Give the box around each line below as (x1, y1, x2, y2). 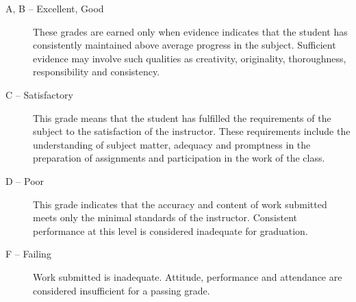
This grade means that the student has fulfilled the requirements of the (33, 110, 331, 125)
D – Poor (5, 173, 44, 188)
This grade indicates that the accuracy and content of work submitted (33, 197, 327, 211)
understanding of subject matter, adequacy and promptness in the (33, 137, 311, 151)
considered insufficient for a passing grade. (33, 283, 210, 297)
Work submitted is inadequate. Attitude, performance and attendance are (33, 269, 342, 284)
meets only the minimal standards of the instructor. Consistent (33, 210, 297, 225)
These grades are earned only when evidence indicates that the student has (33, 24, 348, 38)
